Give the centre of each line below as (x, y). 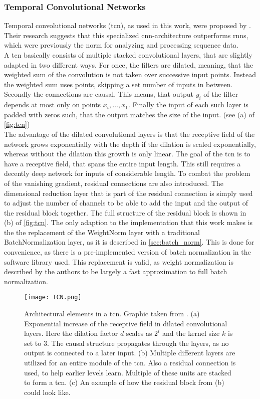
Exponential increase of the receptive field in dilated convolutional (126, 323)
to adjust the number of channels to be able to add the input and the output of (126, 203)
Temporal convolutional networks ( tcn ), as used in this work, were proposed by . (127, 25)
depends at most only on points (53, 105)
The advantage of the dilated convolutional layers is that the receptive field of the (129, 134)
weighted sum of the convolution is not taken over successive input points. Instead (130, 74)
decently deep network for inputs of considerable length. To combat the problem (127, 173)
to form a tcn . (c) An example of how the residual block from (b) (124, 382)
